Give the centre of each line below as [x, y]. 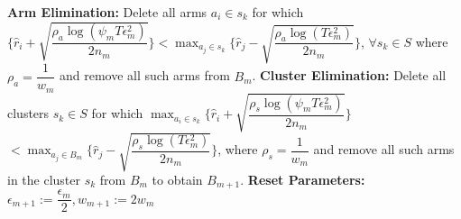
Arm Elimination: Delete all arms [107, 12]
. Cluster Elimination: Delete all [349, 75]
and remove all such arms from [144, 75]
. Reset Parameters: [303, 179]
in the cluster [44, 179]
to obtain [177, 179]
